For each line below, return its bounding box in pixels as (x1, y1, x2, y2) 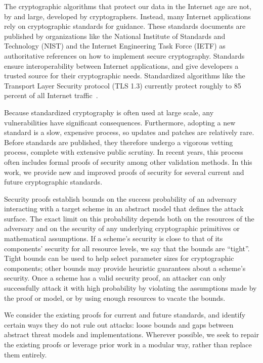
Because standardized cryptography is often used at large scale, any (4, 107, 214, 117)
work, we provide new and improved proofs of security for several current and (4, 166, 244, 177)
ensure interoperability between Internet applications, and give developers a (4, 60, 239, 71)
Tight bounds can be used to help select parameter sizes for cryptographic (4, 253, 234, 263)
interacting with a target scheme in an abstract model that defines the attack (4, 203, 244, 214)
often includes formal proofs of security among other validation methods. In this (4, 156, 252, 167)
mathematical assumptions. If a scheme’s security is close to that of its (4, 233, 223, 244)
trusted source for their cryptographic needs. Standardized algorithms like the (4, 70, 245, 81)
